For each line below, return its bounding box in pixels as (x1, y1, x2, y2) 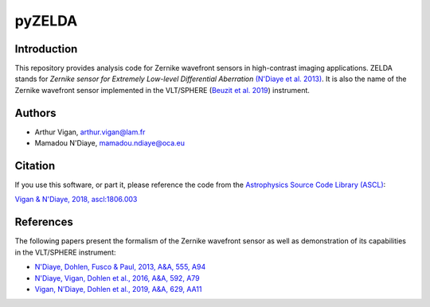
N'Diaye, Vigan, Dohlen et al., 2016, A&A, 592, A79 (34, 273, 201, 282)
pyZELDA (14, 12, 78, 29)
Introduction (14, 42, 78, 56)
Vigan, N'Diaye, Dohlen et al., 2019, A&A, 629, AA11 (34, 284, 202, 293)
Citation (14, 159, 56, 173)
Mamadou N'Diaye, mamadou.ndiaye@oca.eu (34, 138, 186, 148)
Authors (14, 106, 57, 119)
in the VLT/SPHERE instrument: (14, 247, 116, 257)
